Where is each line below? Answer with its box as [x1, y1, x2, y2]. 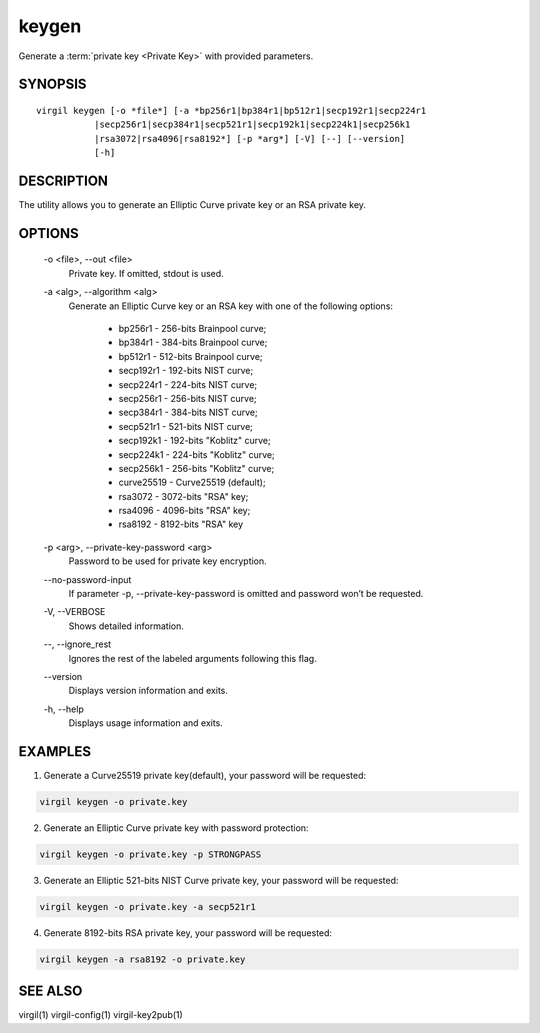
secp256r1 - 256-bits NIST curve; [118, 392, 257, 404]
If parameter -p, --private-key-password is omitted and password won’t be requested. [68, 588, 424, 600]
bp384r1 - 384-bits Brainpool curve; [118, 336, 268, 349]
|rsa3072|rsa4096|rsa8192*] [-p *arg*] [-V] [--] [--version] [93, 133, 406, 144]
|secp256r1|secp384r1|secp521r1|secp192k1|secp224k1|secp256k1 [93, 119, 411, 130]
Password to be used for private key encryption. [68, 555, 267, 567]
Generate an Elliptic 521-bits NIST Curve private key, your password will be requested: [43, 875, 399, 886]
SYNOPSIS [18, 76, 87, 93]
